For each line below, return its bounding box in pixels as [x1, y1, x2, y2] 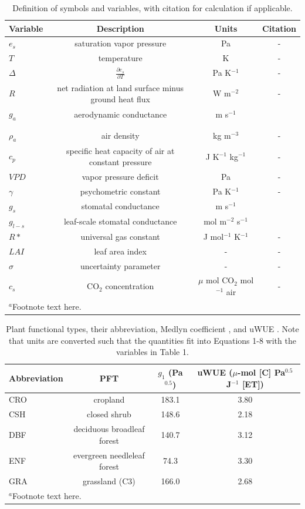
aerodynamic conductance [74, 108, 167, 120]
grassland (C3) [83, 474, 135, 487]
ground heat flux [90, 93, 150, 105]
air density [101, 129, 140, 142]
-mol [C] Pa [238, 366, 286, 379]
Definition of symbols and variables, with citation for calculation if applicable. [12, 2, 293, 14]
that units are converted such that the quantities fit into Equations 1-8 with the [9, 334, 296, 346]
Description [96, 22, 144, 34]
